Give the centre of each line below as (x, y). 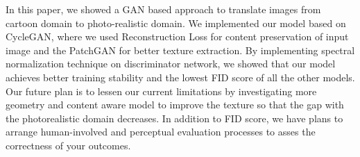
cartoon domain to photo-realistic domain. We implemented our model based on (176, 23)
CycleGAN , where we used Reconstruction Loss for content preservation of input (177, 36)
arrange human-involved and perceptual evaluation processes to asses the (161, 132)
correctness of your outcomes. (68, 145)
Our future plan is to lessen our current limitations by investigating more (161, 91)
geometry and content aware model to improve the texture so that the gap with (175, 105)
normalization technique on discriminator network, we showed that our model (171, 64)
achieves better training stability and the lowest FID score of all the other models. (180, 77)
